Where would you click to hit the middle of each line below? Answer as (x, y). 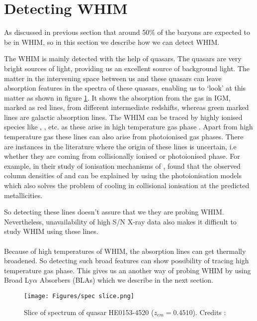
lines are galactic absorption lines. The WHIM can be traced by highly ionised (123, 117)
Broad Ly (18, 280)
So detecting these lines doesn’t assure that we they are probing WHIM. (114, 212)
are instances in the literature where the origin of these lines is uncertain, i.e (120, 146)
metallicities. (23, 195)
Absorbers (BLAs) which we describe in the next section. (126, 280)
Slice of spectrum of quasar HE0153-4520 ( (89, 312)
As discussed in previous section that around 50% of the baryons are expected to (127, 32)
